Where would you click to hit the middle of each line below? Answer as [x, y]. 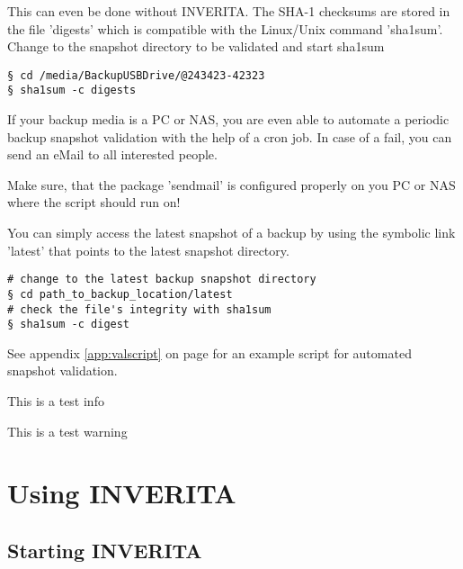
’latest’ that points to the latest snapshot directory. [148, 250]
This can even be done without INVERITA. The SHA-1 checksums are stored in [229, 11]
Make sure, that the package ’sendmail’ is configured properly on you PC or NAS [231, 184]
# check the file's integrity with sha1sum [139, 309]
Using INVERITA [122, 493]
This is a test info [56, 401]
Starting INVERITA [105, 551]
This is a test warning [67, 431]
